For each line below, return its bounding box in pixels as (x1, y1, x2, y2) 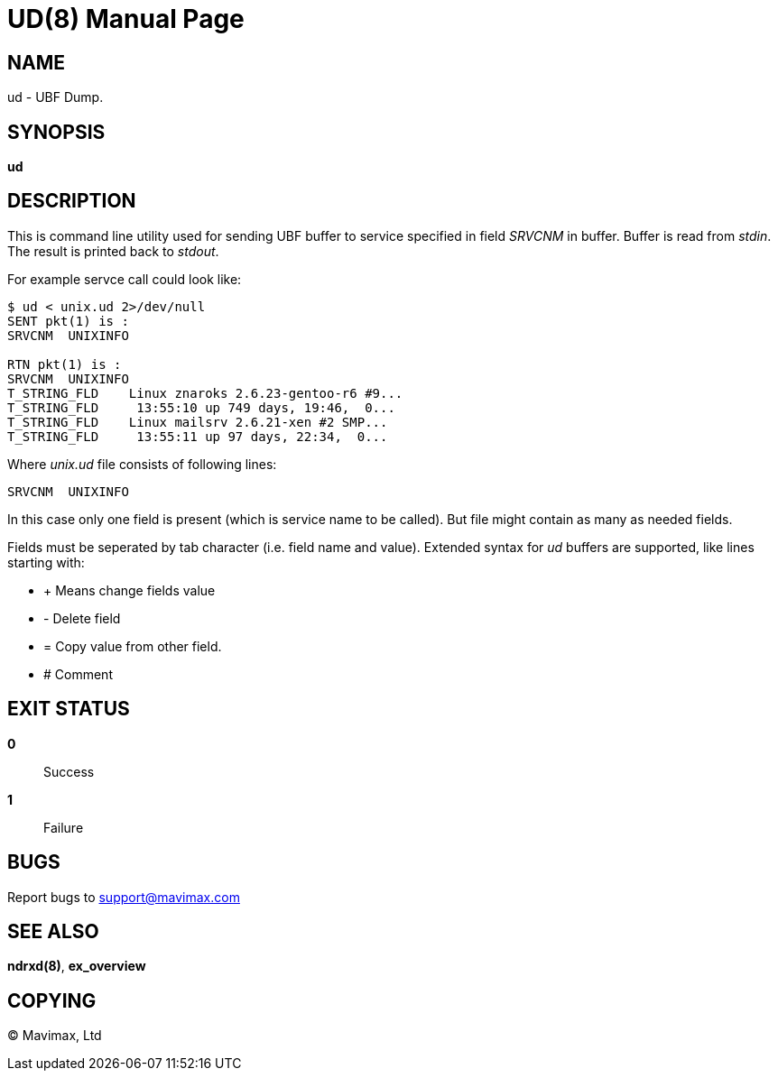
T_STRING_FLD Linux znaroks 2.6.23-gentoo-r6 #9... (7, 385, 403, 401)
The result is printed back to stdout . (7, 243, 219, 259)
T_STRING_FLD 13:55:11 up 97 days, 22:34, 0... (7, 428, 388, 444)
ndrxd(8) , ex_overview (7, 958, 146, 974)
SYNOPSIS (7, 120, 106, 143)
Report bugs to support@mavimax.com (7, 889, 240, 905)
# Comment (43, 666, 113, 682)
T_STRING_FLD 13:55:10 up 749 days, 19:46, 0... (7, 400, 395, 415)
